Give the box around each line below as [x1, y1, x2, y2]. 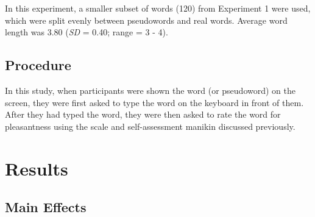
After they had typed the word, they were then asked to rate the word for [5, 108, 281, 121]
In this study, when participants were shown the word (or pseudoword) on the [5, 84, 296, 96]
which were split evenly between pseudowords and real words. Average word [5, 13, 288, 26]
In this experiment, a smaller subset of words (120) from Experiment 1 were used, [5, 2, 311, 14]
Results [5, 155, 68, 180]
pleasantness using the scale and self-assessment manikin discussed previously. [5, 119, 296, 132]
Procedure [5, 55, 71, 74]
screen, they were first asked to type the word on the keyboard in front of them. [5, 96, 304, 108]
